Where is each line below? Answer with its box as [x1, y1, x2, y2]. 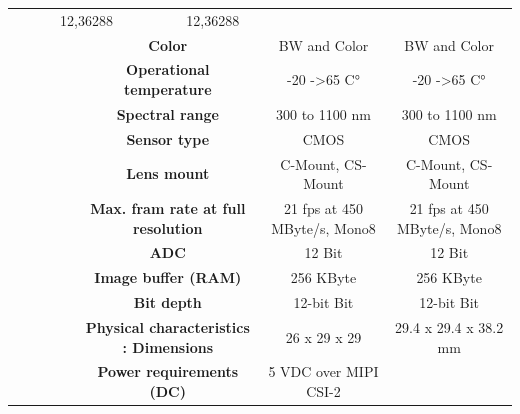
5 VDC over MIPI [268, 361, 379, 382]
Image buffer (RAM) [94, 267, 242, 288]
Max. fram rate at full [90, 198, 246, 218]
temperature [124, 79, 212, 100]
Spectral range [116, 103, 219, 124]
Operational [126, 59, 210, 80]
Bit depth [133, 292, 202, 313]
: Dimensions [122, 336, 214, 357]
